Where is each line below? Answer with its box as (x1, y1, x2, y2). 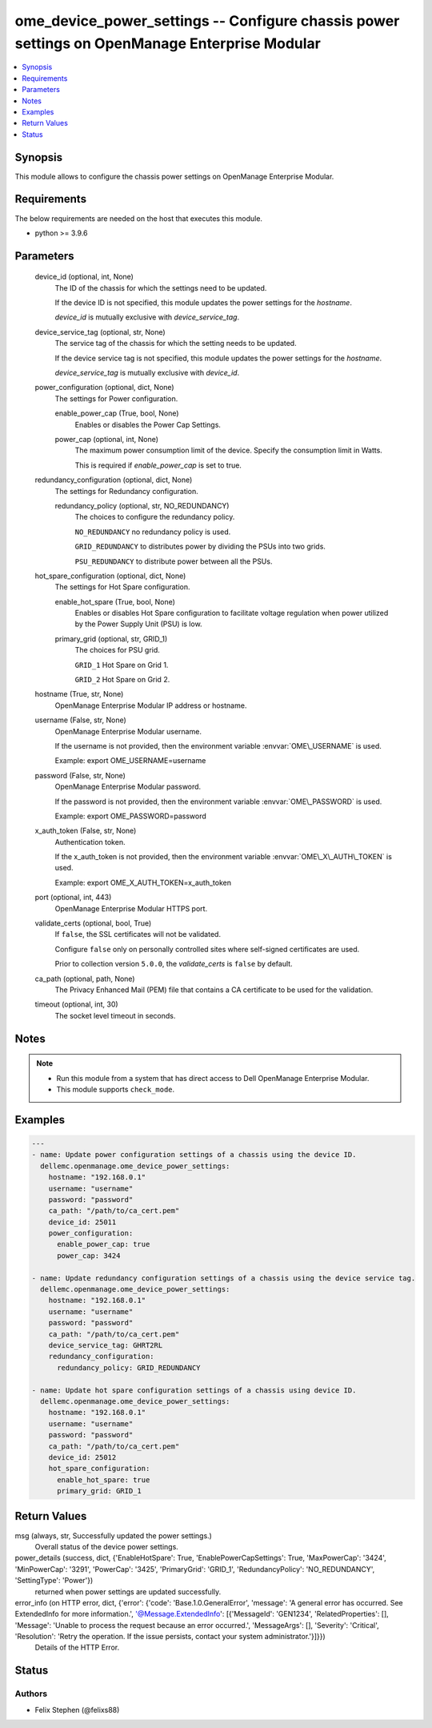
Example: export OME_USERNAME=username (54, 756, 206, 766)
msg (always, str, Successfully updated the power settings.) (14, 1530, 212, 1541)
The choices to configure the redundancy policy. (74, 512, 235, 522)
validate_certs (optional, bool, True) (34, 918, 152, 928)
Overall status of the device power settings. (34, 1541, 179, 1551)
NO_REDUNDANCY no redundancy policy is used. (74, 527, 231, 536)
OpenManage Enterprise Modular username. (54, 726, 202, 736)
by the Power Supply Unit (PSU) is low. (74, 619, 203, 629)
